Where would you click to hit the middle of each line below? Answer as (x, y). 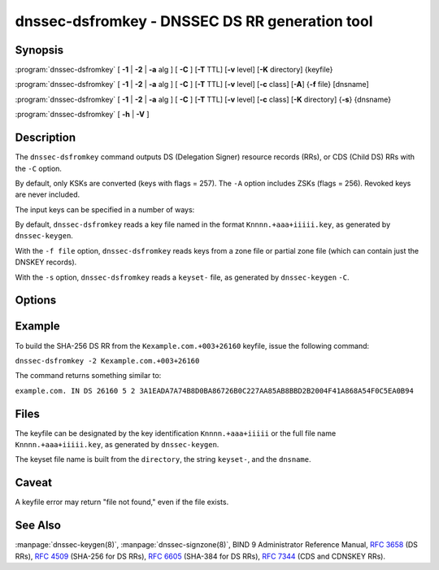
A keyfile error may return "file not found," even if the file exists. (122, 502)
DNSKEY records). (46, 262)
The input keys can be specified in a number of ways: (105, 209)
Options (36, 300)
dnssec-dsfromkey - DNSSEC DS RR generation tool (194, 21)
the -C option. (39, 168)
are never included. (48, 194)
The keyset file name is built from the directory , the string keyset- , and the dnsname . (163, 459)
